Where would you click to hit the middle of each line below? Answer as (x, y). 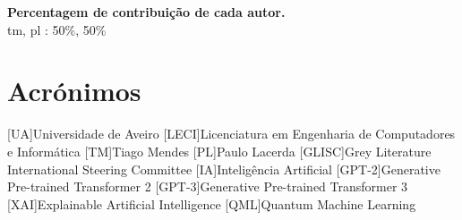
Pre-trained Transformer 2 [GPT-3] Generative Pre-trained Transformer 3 (208, 186)
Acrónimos (74, 91)
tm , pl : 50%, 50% (57, 29)
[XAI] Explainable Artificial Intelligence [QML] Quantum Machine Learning (212, 203)
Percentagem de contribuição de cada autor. (146, 12)
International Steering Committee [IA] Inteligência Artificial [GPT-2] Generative (224, 169)
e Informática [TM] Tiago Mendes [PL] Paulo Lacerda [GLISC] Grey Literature (219, 151)
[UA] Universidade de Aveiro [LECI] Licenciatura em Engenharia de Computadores (231, 134)
